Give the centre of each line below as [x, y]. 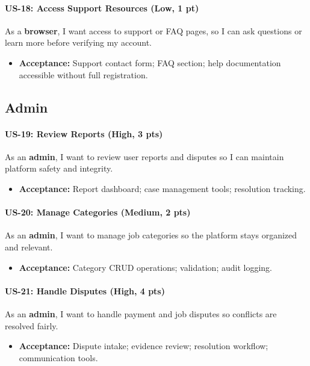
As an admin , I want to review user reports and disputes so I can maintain [144, 156]
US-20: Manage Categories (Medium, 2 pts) [98, 212]
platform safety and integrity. [59, 168]
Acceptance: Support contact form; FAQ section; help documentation [150, 62]
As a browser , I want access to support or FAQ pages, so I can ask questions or [153, 30]
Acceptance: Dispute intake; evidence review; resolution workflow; [144, 346]
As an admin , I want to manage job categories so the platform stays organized [151, 235]
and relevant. [29, 247]
